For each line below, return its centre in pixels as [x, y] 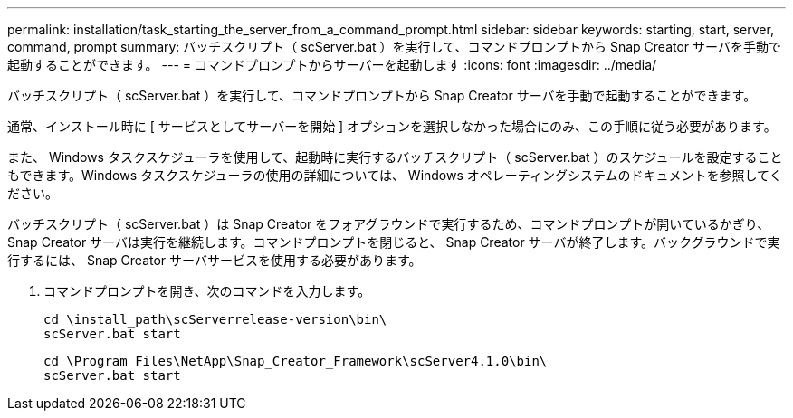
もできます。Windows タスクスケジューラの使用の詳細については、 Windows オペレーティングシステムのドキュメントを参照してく [395, 175]
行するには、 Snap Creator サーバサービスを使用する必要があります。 [215, 260]
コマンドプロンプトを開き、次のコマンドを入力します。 [207, 291]
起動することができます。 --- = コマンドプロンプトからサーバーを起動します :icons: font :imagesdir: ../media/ [332, 65]
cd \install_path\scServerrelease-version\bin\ [215, 319]
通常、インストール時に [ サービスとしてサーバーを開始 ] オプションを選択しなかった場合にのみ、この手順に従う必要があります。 [392, 126]
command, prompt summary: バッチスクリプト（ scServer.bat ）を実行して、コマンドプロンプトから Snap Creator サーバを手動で [394, 47]
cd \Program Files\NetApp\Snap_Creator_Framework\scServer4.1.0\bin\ [296, 361]
